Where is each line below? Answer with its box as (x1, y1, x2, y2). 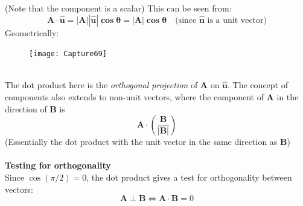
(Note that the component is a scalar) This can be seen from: (5, 2, 232, 14)
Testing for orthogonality (5, 159, 111, 172)
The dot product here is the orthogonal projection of (5, 79, 198, 91)
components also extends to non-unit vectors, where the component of (5, 91, 264, 103)
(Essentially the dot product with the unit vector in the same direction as (5, 135, 278, 148)
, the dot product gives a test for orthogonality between (86, 171, 292, 183)
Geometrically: (5, 26, 59, 39)
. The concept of (228, 79, 288, 91)
